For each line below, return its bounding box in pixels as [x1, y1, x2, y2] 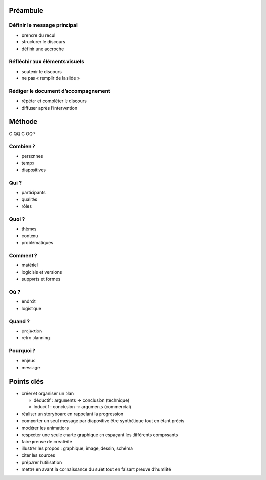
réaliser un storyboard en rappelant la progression [21, 411, 124, 417]
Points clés [9, 377, 44, 386]
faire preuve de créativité [21, 439, 72, 444]
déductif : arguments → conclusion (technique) [33, 397, 130, 403]
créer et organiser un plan [21, 390, 74, 396]
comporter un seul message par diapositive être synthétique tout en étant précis [21, 418, 185, 424]
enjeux [21, 358, 35, 364]
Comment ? [9, 252, 37, 259]
